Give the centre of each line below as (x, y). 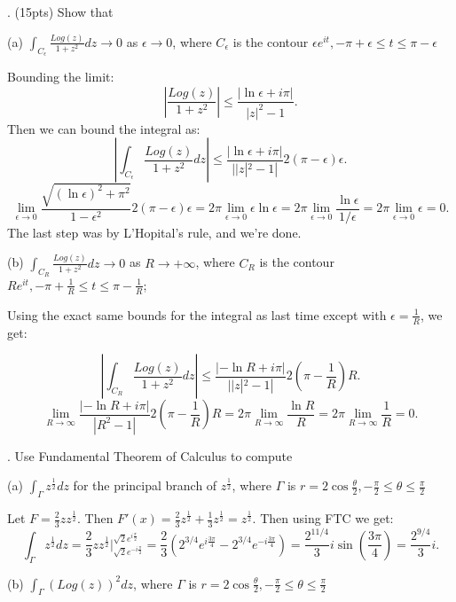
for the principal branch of (145, 485)
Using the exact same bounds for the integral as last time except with (197, 314)
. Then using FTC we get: (323, 518)
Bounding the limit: (61, 77)
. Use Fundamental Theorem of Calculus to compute (150, 455)
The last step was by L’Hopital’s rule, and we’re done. (154, 232)
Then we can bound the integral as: (104, 128)
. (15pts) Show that (60, 12)
